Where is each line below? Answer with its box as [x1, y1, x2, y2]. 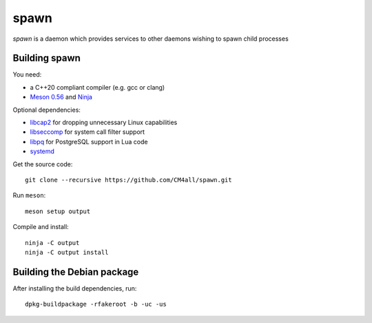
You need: [12, 70, 42, 79]
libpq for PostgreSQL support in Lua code [30, 137, 148, 146]
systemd [30, 147, 55, 155]
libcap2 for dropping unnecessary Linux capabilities [30, 118, 178, 127]
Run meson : [12, 191, 46, 199]
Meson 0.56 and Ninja [30, 93, 93, 101]
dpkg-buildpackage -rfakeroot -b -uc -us [25, 300, 167, 309]
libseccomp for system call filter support [30, 128, 145, 136]
